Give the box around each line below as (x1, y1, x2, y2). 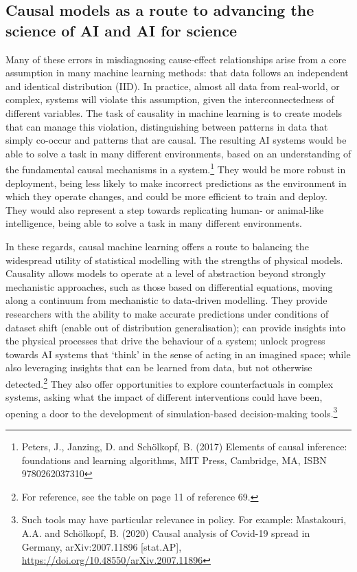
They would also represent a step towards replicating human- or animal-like (5, 202, 324, 217)
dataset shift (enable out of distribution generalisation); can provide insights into (5, 320, 346, 334)
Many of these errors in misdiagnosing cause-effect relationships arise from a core (5, 52, 347, 66)
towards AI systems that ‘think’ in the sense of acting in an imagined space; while (5, 346, 351, 361)
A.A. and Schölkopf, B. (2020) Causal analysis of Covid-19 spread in (21, 525, 310, 540)
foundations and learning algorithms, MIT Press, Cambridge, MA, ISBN (21, 452, 327, 467)
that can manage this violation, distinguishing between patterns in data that (5, 119, 328, 133)
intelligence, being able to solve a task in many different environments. (5, 216, 302, 230)
